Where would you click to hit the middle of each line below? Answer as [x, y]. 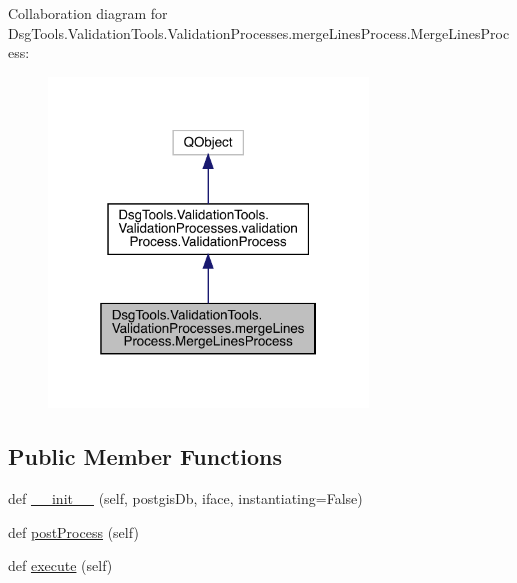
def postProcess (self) [73, 531]
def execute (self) [60, 565]
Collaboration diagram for [88, 13]
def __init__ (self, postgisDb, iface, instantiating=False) [185, 498]
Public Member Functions [145, 456]
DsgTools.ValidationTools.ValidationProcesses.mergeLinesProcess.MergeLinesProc [259, 32]
